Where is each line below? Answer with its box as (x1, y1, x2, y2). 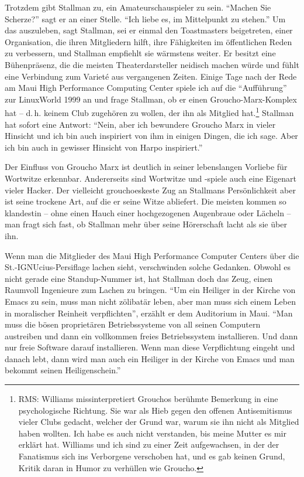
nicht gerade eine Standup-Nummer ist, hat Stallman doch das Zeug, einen (5, 272, 272, 284)
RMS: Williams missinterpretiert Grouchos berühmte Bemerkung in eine (18, 393, 278, 405)
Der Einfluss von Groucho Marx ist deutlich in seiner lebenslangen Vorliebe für (5, 161, 288, 173)
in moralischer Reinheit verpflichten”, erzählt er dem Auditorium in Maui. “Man (5, 306, 293, 319)
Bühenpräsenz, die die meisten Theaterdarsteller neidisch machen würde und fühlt (5, 58, 299, 70)
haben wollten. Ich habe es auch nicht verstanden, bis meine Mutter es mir (18, 427, 286, 439)
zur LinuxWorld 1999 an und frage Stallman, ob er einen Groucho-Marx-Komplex (5, 93, 297, 105)
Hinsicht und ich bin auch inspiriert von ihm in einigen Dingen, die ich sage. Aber (5, 130, 298, 142)
